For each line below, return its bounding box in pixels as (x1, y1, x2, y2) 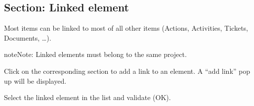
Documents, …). (4, 32, 51, 43)
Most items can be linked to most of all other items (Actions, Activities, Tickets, (4, 23, 249, 33)
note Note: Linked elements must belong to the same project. (4, 49, 187, 59)
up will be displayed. (4, 75, 67, 86)
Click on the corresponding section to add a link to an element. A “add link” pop (4, 65, 251, 76)
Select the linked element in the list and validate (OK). (4, 92, 171, 103)
